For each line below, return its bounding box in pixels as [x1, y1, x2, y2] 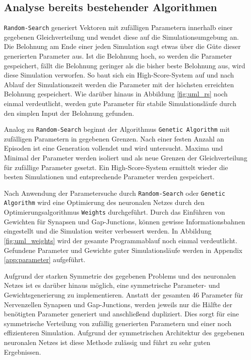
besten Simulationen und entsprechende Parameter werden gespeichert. [4, 172, 215, 182]
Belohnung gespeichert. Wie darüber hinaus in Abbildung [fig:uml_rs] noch [4, 89, 228, 99]
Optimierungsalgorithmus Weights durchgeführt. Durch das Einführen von [4, 207, 225, 217]
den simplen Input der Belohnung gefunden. [4, 108, 134, 118]
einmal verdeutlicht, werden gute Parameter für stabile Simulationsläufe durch [4, 98, 236, 109]
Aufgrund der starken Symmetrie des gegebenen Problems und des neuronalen [4, 270, 236, 281]
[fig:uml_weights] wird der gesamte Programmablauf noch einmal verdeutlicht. [4, 235, 237, 245]
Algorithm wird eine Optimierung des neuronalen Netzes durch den [4, 197, 204, 207]
